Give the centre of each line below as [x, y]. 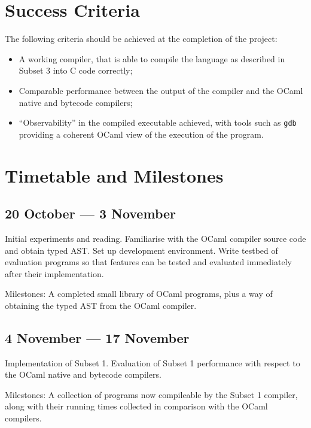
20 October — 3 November [90, 213]
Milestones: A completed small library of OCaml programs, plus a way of [139, 294]
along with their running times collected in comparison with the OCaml [136, 406]
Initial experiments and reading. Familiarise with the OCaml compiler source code [155, 238]
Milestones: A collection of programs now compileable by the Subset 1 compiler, [151, 394]
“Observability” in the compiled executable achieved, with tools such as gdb [158, 122]
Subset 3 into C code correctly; [76, 70]
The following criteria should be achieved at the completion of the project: [141, 39]
